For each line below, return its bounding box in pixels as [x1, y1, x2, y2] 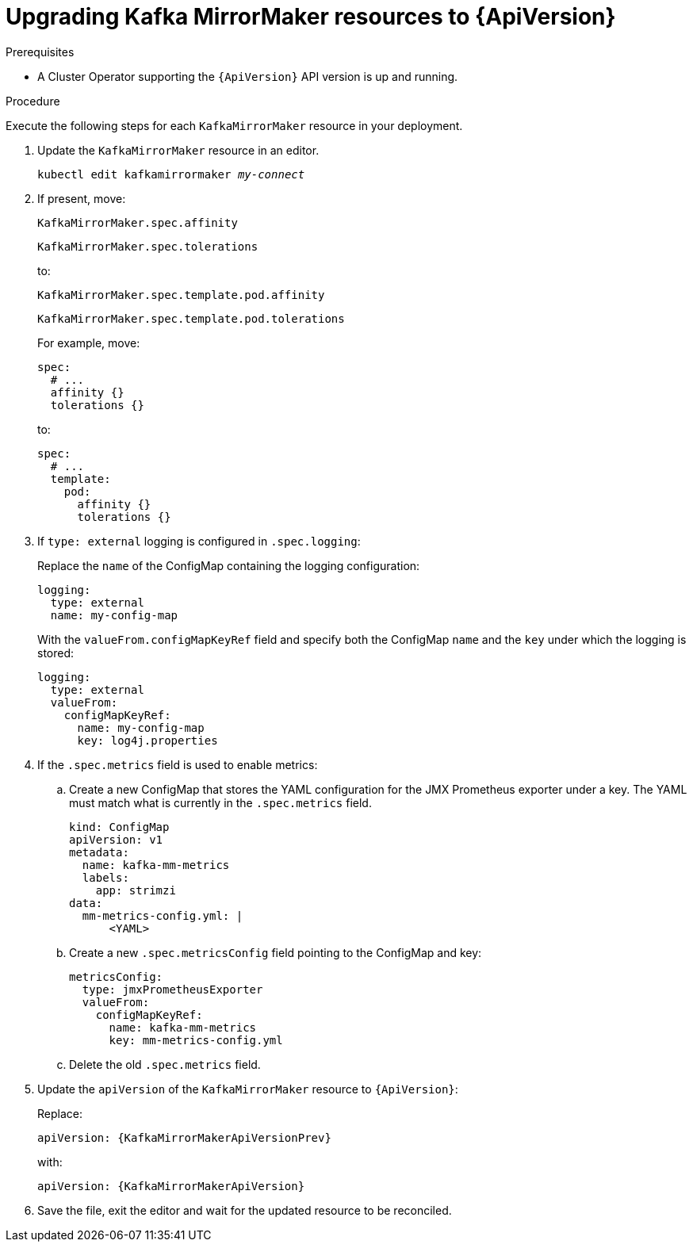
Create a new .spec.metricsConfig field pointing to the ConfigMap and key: [69, 945, 482, 959]
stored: [37, 645, 75, 660]
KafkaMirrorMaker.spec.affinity [37, 216, 238, 229]
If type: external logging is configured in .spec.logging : [37, 534, 361, 548]
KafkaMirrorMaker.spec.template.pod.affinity [37, 288, 325, 301]
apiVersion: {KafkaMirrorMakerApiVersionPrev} [37, 1131, 331, 1144]
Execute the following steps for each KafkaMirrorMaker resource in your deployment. [6, 118, 463, 132]
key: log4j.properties [77, 733, 218, 747]
